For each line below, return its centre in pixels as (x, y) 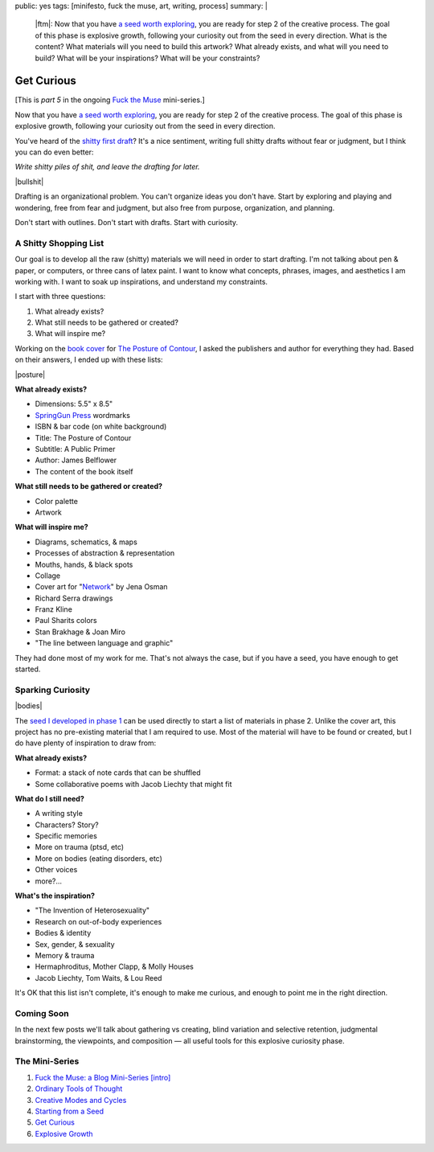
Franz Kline (53, 609)
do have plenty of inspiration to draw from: (86, 743)
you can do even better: (54, 152)
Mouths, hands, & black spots (84, 564)
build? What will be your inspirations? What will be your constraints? (147, 58)
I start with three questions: (60, 297)
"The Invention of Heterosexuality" (92, 910)
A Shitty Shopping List (59, 243)
